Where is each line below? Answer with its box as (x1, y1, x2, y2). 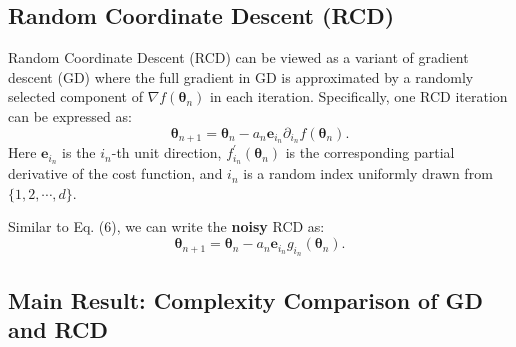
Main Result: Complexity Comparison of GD (8, 284, 484, 315)
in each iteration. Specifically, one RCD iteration (209, 86, 508, 107)
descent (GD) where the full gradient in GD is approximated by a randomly (8, 66, 474, 87)
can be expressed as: (8, 105, 132, 126)
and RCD (8, 314, 109, 345)
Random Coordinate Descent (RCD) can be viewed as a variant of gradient (8, 47, 469, 68)
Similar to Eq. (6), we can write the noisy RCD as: (8, 216, 325, 237)
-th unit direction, (111, 142, 222, 163)
